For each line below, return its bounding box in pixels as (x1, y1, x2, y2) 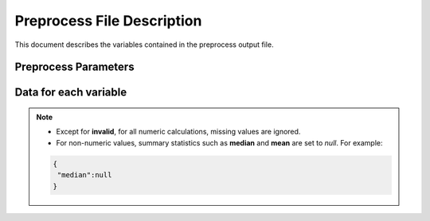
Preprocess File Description (14, 12, 202, 29)
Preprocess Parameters (14, 60, 135, 74)
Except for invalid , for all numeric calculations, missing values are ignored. (56, 127, 301, 137)
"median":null (57, 171, 112, 180)
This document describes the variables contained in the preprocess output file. (14, 40, 274, 49)
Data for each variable (14, 86, 127, 99)
